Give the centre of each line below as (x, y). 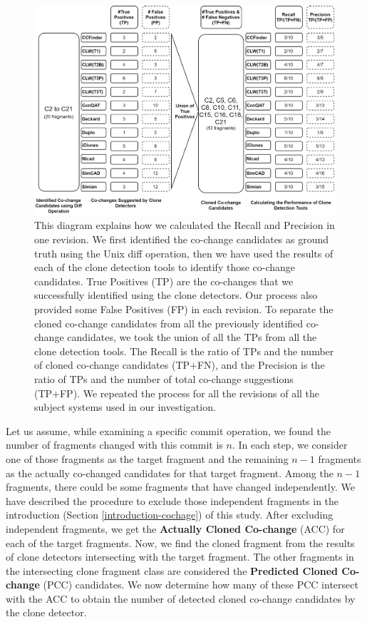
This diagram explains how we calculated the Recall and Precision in (185, 225)
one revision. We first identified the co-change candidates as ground (182, 239)
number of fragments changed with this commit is (114, 445)
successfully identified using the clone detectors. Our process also (176, 295)
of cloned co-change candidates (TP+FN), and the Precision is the (180, 365)
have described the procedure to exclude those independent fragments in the (172, 500)
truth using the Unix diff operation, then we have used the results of (184, 253)
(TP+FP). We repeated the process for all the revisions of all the (177, 393)
